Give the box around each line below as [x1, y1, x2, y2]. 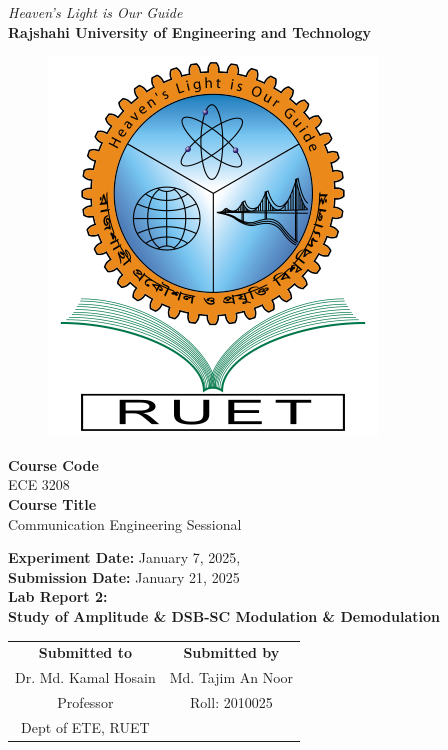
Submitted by [183, 642, 280, 663]
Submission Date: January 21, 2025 [8, 566, 240, 587]
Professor [57, 691, 114, 712]
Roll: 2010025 [190, 691, 273, 712]
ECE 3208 [8, 474, 70, 495]
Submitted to [38, 642, 132, 663]
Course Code [8, 454, 99, 475]
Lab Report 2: [8, 586, 108, 607]
